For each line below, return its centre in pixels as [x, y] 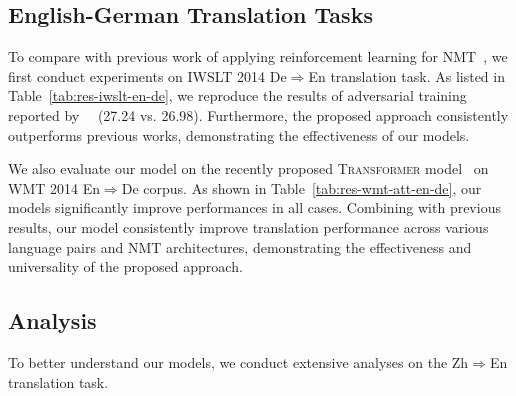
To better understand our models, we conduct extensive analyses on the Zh [238, 361]
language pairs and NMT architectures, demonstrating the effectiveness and [240, 246]
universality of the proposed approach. [125, 266]
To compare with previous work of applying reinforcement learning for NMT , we [258, 56]
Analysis [52, 320]
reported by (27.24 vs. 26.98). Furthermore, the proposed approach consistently [258, 114]
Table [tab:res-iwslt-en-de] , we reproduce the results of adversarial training [237, 95]
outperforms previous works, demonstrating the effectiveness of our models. [239, 134]
